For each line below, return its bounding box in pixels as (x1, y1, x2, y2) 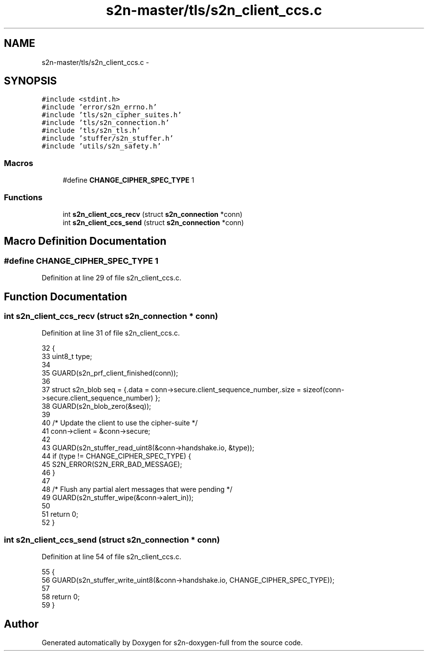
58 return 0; (42, 592, 80, 601)
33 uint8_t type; (42, 352, 92, 361)
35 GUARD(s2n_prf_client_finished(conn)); (42, 369, 178, 378)
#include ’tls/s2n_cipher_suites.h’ (42, 111, 182, 119)
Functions (4, 192, 43, 202)
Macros (4, 158, 33, 168)
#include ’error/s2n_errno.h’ (42, 103, 157, 111)
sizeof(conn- (303, 385, 344, 394)
